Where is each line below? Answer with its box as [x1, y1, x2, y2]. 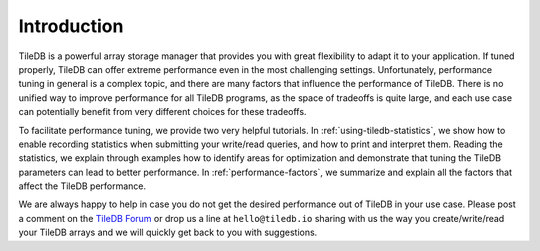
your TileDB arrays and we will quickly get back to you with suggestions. [18, 226, 318, 239]
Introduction [18, 15, 124, 37]
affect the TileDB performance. [18, 180, 147, 192]
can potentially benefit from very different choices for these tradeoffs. [18, 106, 307, 118]
